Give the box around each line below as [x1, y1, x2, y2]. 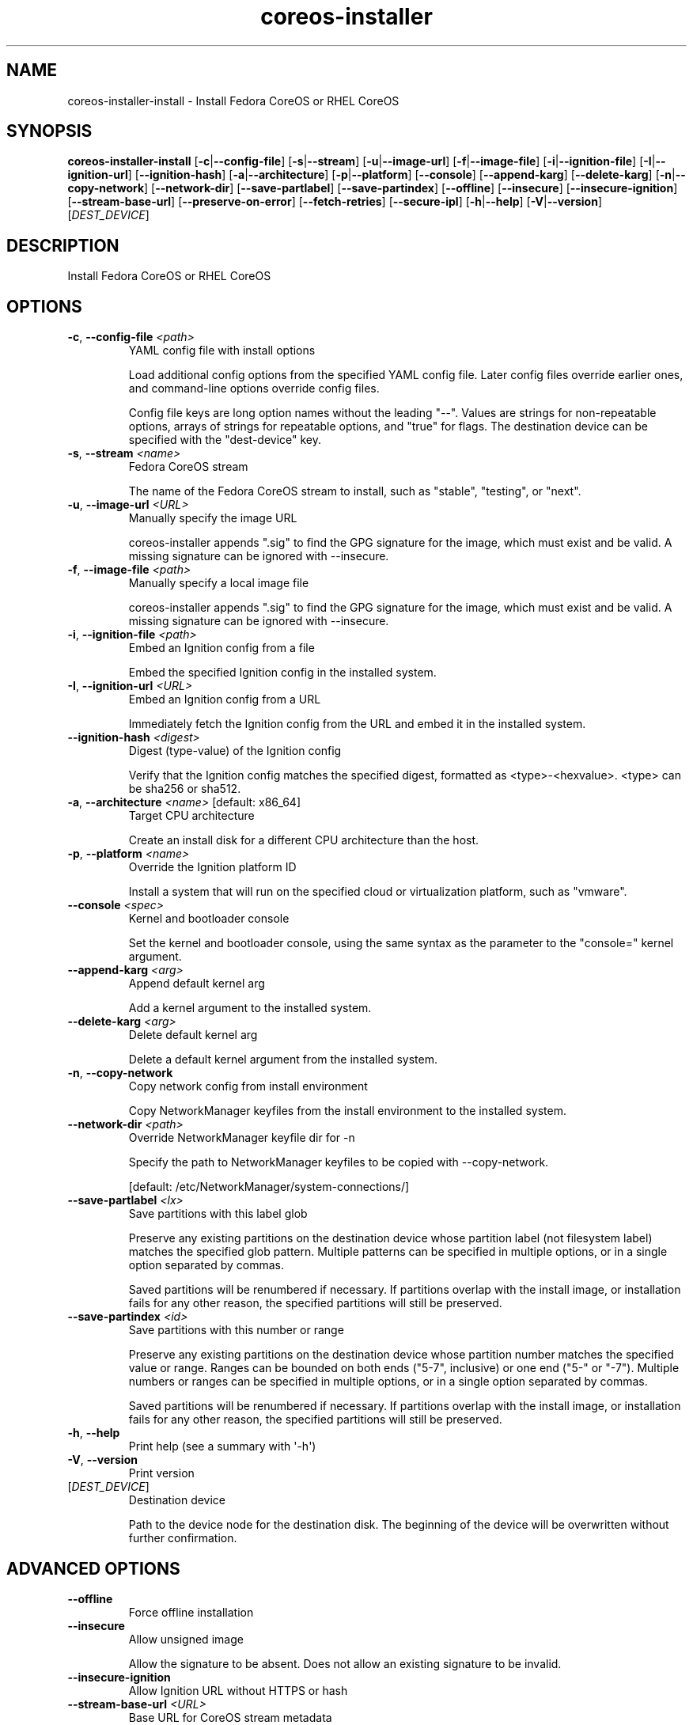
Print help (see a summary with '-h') [128, 1439, 316, 1454]
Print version [128, 1466, 195, 1480]
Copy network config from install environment [128, 1079, 368, 1094]
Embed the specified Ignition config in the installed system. [128, 665, 437, 680]
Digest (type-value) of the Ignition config [128, 744, 342, 758]
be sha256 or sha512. [128, 782, 241, 796]
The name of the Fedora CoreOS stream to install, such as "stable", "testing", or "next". [128, 484, 581, 499]
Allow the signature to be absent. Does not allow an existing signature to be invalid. [128, 1656, 562, 1670]
